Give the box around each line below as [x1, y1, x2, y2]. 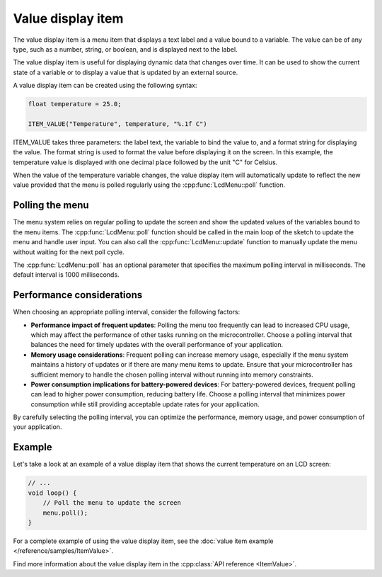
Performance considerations [13, 289, 143, 301]
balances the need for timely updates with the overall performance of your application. [30, 341, 284, 349]
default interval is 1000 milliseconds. [13, 270, 120, 279]
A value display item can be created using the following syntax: [13, 81, 197, 90]
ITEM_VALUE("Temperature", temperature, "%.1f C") [28, 120, 208, 127]
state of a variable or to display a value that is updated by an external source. [13, 68, 238, 76]
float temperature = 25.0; [28, 100, 122, 108]
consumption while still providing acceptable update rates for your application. [30, 400, 260, 409]
